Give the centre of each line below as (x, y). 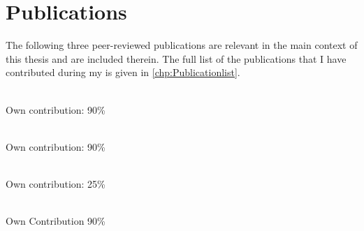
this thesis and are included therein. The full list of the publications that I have (176, 58)
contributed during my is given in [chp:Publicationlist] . (123, 72)
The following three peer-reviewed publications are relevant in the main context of (182, 45)
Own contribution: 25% (56, 183)
